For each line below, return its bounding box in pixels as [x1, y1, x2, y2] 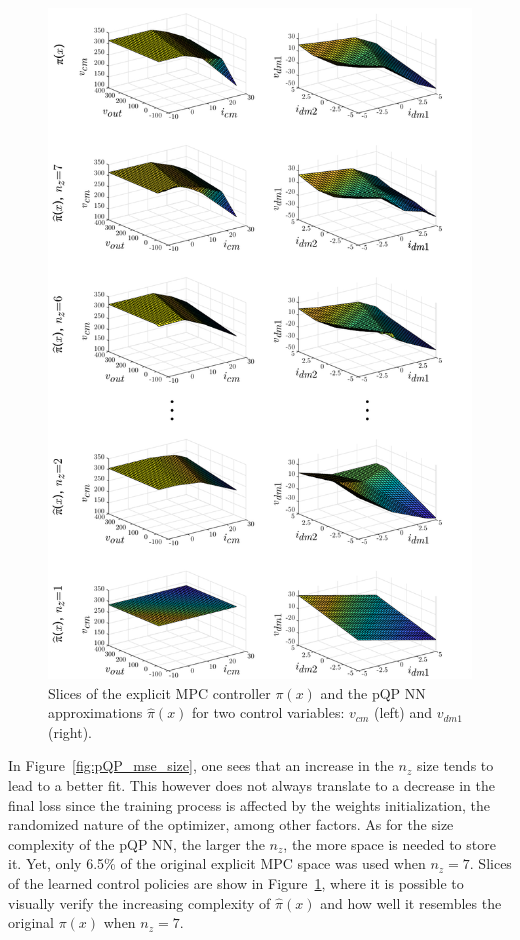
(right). [48, 721, 93, 742]
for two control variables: [192, 702, 345, 723]
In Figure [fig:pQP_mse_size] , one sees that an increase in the [8, 755, 394, 776]
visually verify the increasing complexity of [8, 892, 271, 913]
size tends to [416, 755, 494, 776]
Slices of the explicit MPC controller [48, 682, 271, 703]
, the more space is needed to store [283, 833, 496, 854]
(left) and [374, 702, 433, 723]
